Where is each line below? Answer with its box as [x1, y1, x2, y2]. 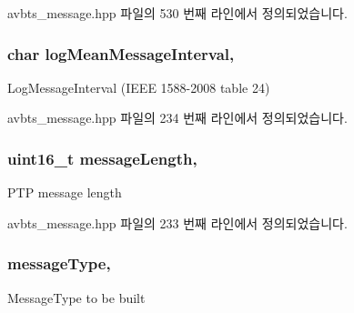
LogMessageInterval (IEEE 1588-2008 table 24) [7, 77, 270, 96]
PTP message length [7, 183, 122, 202]
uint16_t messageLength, [7, 146, 197, 169]
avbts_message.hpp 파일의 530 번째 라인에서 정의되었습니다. [7, 4, 348, 22]
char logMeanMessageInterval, [7, 42, 235, 65]
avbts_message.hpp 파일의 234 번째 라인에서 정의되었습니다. [7, 108, 348, 127]
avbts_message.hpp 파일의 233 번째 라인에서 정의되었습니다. [7, 213, 348, 232]
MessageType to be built [7, 288, 146, 307]
